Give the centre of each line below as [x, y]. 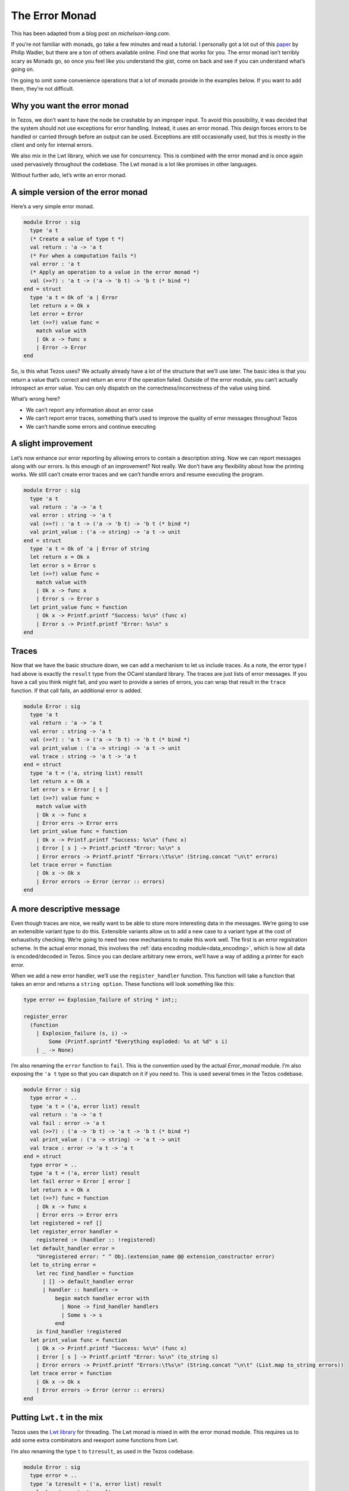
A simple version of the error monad [80, 192]
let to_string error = [63, 1265]
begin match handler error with [102, 1298]
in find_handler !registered [79, 1332]
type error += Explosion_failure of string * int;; [101, 1000]
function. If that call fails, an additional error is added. [77, 690]
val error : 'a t [55, 264]
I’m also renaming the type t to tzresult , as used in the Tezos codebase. [103, 1451]
